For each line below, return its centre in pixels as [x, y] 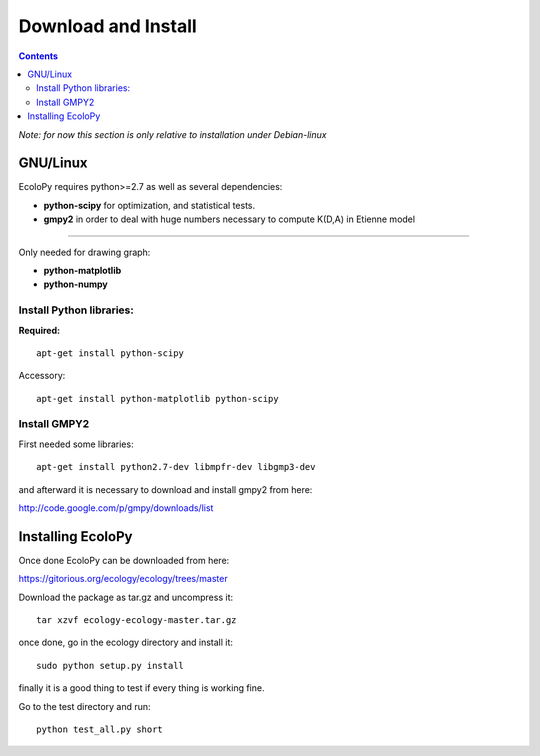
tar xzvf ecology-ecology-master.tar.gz [136, 620]
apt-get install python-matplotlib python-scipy [157, 398]
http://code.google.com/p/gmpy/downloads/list [116, 507]
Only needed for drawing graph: [84, 252]
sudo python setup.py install [110, 665]
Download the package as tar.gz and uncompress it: [126, 597]
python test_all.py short [100, 729]
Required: [39, 330]
